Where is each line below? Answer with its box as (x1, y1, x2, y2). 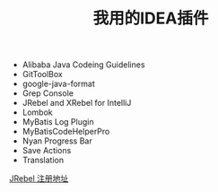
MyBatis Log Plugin (22, 117, 94, 127)
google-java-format (22, 78, 96, 90)
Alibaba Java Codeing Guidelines (22, 59, 145, 70)
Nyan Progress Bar (22, 135, 92, 146)
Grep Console (22, 88, 74, 99)
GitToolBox (22, 69, 63, 80)
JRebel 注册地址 (9, 173, 69, 184)
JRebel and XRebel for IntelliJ (22, 98, 132, 109)
